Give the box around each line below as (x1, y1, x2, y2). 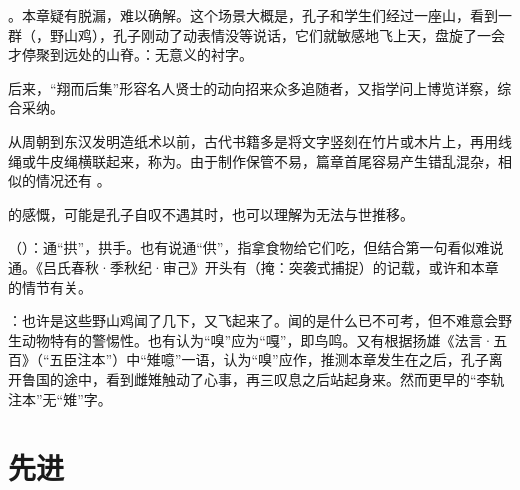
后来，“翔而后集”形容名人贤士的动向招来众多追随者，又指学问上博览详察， (8, 77, 498, 98)
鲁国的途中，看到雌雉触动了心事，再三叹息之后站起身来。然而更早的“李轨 (21, 368, 505, 389)
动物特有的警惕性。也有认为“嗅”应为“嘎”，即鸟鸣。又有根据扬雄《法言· (21, 329, 494, 350)
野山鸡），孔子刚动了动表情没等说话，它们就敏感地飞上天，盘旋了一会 (49, 24, 505, 45)
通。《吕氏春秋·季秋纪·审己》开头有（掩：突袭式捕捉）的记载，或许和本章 (8, 256, 499, 277)
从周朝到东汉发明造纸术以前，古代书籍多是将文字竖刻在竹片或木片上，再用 (8, 130, 498, 151)
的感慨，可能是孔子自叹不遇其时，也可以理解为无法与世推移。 (8, 203, 414, 224)
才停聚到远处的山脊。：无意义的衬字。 (8, 44, 253, 65)
